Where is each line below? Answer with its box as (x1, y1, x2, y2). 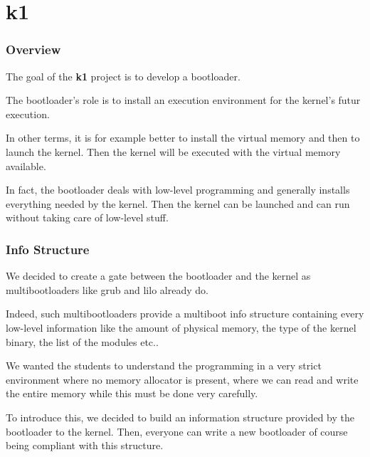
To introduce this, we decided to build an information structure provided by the (6, 409, 355, 424)
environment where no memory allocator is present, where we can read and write (6, 372, 359, 387)
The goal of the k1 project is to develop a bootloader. (6, 68, 240, 83)
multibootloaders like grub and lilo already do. (6, 282, 208, 297)
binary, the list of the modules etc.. (6, 334, 159, 349)
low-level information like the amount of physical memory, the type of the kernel (6, 320, 356, 335)
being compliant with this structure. (6, 438, 164, 453)
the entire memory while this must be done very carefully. (6, 386, 258, 401)
